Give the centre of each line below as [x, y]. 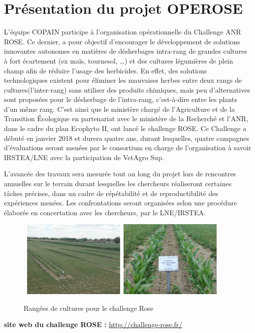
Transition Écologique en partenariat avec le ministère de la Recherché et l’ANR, [126, 118]
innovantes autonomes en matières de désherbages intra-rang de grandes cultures [126, 51]
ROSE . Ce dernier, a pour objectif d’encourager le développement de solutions [122, 41]
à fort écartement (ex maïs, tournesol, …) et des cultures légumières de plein [119, 60]
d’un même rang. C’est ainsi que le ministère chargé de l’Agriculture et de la [119, 109]
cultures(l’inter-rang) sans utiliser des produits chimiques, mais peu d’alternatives [127, 89]
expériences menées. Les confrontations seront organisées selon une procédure [121, 203]
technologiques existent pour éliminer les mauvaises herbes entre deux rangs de [123, 80]
